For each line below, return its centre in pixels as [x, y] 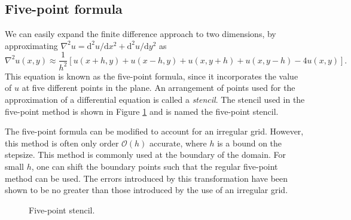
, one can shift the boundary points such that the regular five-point [155, 166]
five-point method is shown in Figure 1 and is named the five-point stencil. [142, 111]
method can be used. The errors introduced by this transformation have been [146, 178]
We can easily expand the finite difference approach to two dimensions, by [141, 34]
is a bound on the [250, 143]
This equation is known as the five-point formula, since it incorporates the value [152, 76]
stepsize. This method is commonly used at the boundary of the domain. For [146, 155]
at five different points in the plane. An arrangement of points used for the [158, 88]
